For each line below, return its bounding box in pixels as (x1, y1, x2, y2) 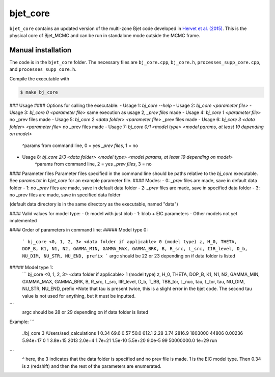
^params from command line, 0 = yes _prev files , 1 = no (22, 142, 139, 149)
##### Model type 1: (9, 265, 53, 271)
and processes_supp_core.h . (9, 66, 76, 72)
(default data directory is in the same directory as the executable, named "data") (9, 201, 178, 207)
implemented (9, 218, 37, 224)
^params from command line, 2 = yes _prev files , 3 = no (35, 161, 152, 167)
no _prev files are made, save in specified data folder (9, 191, 121, 198)
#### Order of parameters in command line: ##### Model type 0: (9, 227, 148, 233)
